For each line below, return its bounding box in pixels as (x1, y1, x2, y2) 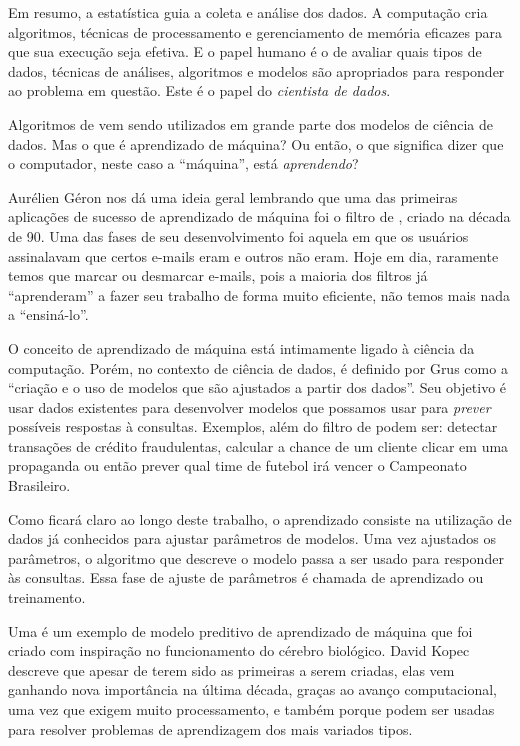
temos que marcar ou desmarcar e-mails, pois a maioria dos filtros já (8, 265, 428, 286)
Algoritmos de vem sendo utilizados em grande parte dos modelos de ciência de (8, 113, 494, 134)
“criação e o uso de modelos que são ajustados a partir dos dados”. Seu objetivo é (8, 377, 507, 398)
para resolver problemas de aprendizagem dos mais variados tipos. (8, 718, 413, 739)
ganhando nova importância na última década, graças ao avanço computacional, (8, 679, 498, 700)
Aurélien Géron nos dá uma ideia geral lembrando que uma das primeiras (8, 186, 458, 207)
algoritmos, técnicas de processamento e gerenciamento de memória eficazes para (8, 21, 502, 42)
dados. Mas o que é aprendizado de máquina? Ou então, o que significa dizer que (8, 133, 504, 154)
